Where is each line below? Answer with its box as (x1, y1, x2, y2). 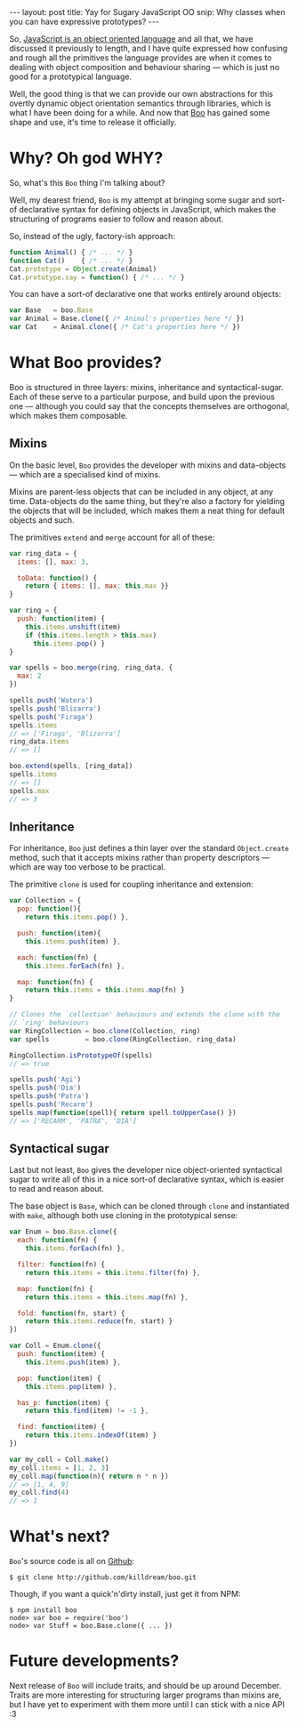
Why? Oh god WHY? (9, 149, 164, 168)
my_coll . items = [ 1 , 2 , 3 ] (9, 1463, 109, 1473)
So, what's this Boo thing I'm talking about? (9, 177, 165, 188)
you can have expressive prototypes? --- (9, 16, 160, 27)
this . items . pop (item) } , (25, 1382, 117, 1391)
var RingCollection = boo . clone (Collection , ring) (9, 1026, 201, 1035)
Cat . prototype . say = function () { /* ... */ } (9, 273, 185, 282)
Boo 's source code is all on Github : (9, 1556, 135, 1567)
